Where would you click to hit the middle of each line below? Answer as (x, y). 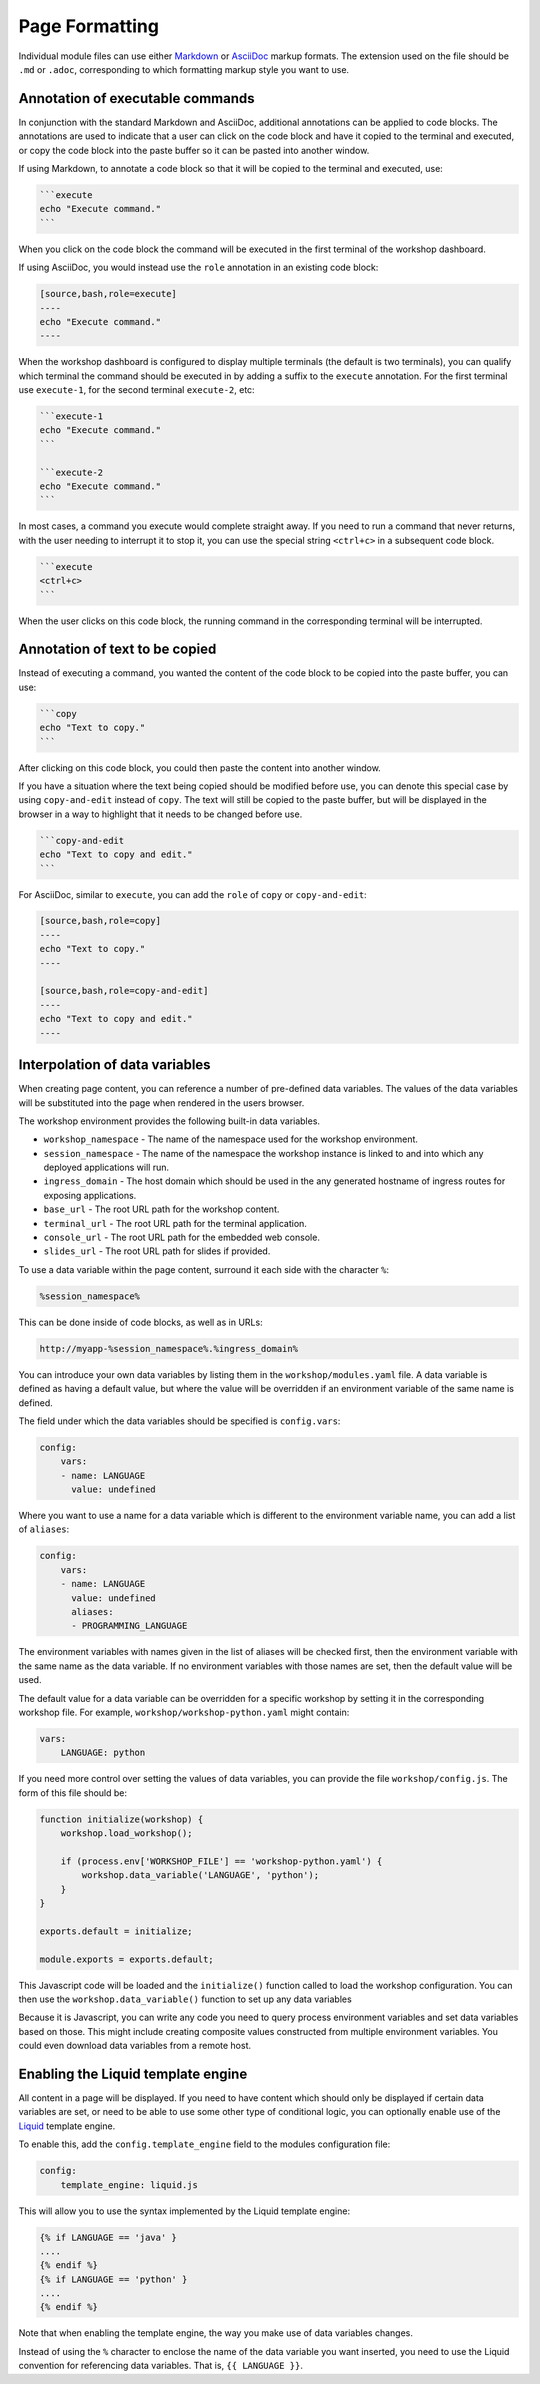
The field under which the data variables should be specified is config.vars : (179, 1421)
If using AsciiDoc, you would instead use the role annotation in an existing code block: (198, 267)
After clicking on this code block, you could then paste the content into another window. (200, 767)
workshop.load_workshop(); (127, 1833)
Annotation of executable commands (136, 98)
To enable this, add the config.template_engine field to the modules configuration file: (204, 2144)
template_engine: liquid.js (129, 2184)
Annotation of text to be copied (117, 649)
